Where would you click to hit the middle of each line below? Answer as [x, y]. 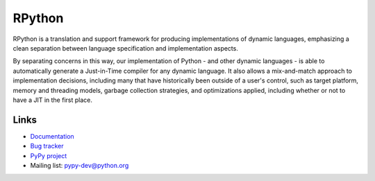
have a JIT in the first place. [53, 100]
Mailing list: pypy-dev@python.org [80, 165]
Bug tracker [47, 146]
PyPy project [49, 155]
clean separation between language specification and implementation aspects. [126, 48]
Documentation [52, 136]
